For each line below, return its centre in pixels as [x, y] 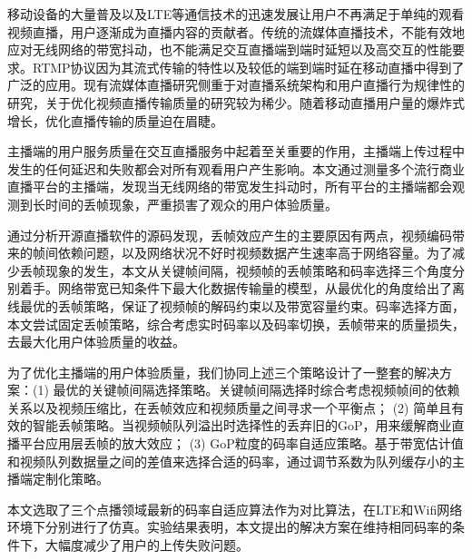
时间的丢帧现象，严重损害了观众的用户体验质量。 [191, 204]
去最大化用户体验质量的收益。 [96, 342]
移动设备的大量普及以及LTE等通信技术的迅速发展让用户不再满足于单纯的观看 [236, 14]
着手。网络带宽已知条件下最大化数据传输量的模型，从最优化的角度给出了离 [242, 288]
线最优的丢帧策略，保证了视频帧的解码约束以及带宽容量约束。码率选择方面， [236, 305]
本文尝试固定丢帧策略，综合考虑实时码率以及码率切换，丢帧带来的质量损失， [236, 324]
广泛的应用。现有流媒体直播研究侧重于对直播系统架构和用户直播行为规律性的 [236, 85]
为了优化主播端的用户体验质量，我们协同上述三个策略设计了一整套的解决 [223, 372]
